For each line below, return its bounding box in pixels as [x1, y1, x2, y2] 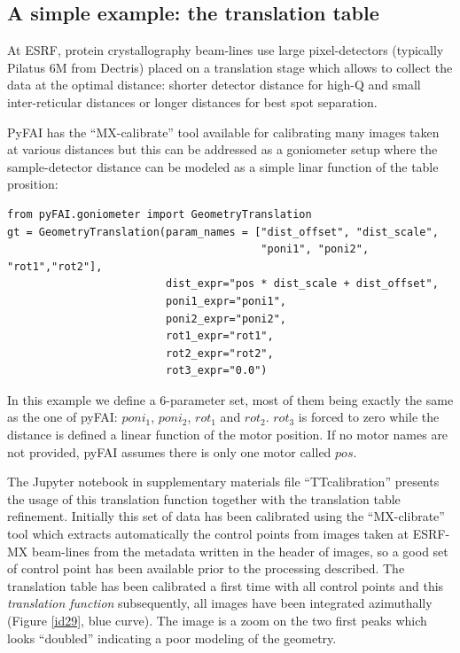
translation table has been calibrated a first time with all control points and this [7, 576, 444, 595]
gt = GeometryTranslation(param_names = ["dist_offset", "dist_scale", [7, 225, 439, 238]
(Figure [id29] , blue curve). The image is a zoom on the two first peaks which [7, 611, 427, 630]
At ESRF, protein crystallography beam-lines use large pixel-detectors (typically [7, 41, 444, 59]
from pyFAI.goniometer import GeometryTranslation [7, 207, 312, 221]
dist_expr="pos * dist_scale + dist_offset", [165, 277, 439, 291]
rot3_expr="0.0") [165, 364, 268, 377]
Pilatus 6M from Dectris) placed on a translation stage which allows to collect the [7, 58, 453, 76]
